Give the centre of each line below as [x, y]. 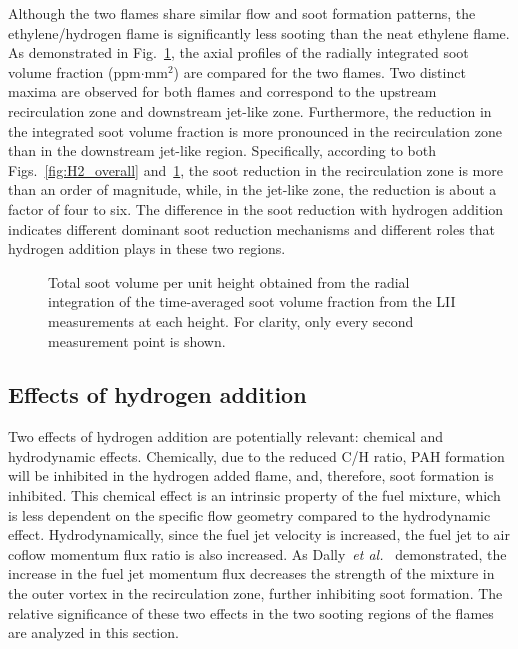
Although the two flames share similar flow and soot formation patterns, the [242, 13]
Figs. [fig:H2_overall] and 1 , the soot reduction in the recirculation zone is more [255, 169]
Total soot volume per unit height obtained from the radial [229, 281]
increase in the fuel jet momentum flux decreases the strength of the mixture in [251, 573]
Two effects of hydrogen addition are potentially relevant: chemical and [225, 436]
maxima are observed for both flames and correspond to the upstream [222, 91]
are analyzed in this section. [93, 632]
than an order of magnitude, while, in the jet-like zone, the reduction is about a [252, 189]
